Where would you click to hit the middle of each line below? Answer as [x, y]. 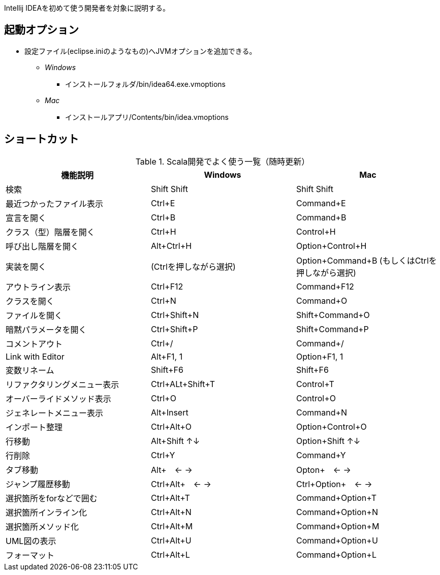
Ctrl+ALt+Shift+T [183, 384]
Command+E [321, 203]
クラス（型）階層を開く [50, 232]
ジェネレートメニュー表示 [55, 413]
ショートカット [41, 139]
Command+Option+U [337, 540]
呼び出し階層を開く [42, 246]
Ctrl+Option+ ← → [334, 484]
